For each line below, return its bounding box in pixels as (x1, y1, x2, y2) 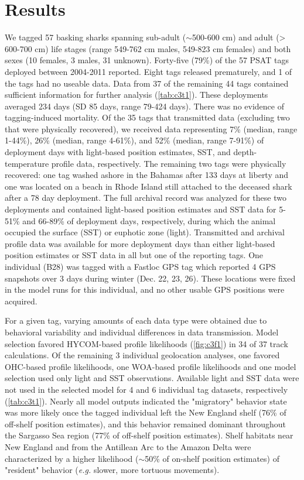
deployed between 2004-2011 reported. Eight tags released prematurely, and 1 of (5, 65, 292, 77)
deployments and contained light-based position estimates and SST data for (5, 203, 276, 215)
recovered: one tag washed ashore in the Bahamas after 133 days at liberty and (5, 169, 289, 181)
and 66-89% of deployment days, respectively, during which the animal (22, 214, 276, 227)
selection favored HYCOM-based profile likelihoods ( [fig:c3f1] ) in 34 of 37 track (5, 337, 288, 349)
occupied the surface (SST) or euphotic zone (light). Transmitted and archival (5, 226, 285, 238)
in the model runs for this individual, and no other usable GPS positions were (5, 283, 285, 296)
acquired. (5, 294, 37, 307)
